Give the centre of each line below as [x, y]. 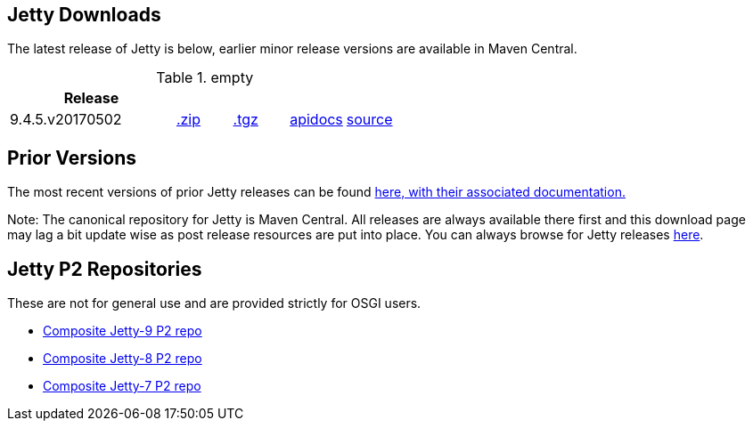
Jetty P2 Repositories [105, 269]
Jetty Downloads [84, 15]
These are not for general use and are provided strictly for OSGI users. [214, 303]
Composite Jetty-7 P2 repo [122, 386]
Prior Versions [72, 157]
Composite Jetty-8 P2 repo [123, 359]
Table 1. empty [205, 78]
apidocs [316, 120]
